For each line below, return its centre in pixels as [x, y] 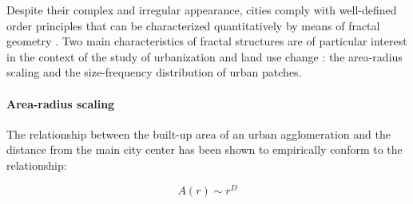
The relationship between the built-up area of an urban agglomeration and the [199, 133]
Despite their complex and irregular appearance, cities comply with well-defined [202, 10]
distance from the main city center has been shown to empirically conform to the [205, 149]
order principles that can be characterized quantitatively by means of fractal [193, 25]
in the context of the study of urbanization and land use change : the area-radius [205, 56]
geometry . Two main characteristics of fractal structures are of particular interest [207, 41]
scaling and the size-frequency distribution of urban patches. [154, 72]
